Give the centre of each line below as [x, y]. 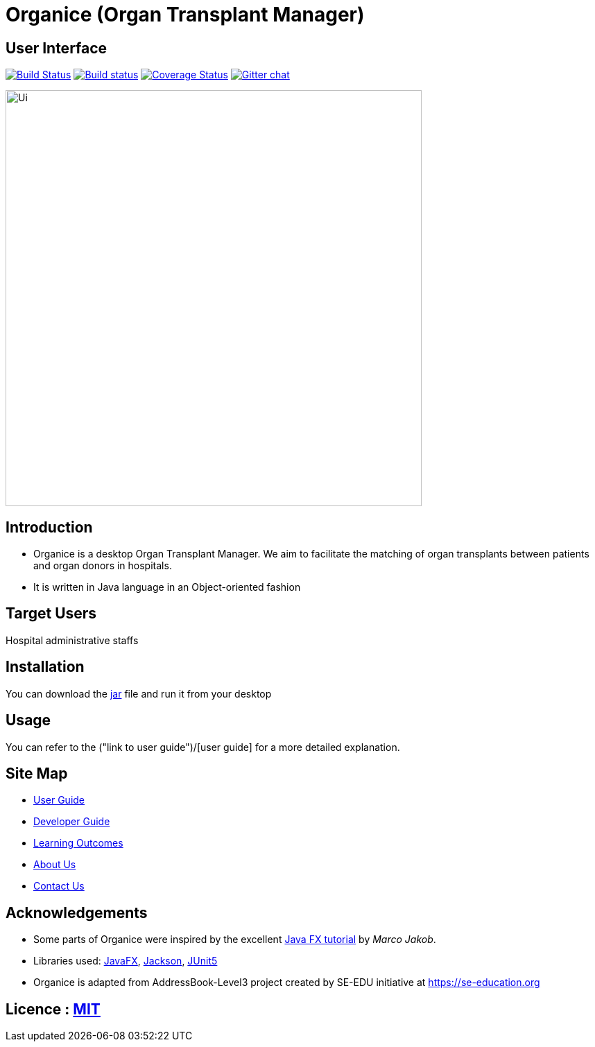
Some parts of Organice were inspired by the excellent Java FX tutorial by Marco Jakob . [235, 940]
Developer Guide [72, 822]
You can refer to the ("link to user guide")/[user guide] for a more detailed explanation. [203, 747]
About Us [55, 865]
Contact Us [59, 886]
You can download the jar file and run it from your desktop [139, 693]
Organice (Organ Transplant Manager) [185, 15]
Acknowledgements [77, 912]
